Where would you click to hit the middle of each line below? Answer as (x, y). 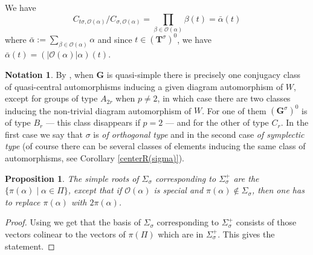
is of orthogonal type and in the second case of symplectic (199, 134)
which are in (181, 234)
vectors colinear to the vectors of (65, 234)
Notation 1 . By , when (49, 74)
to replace (23, 202)
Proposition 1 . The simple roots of (72, 178)
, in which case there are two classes (224, 98)
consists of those (266, 222)
